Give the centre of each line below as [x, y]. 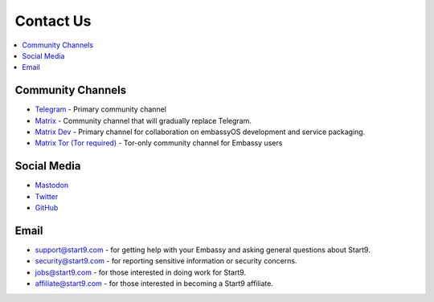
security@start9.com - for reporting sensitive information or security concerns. [166, 261]
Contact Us [53, 21]
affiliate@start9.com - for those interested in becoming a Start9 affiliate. [154, 284]
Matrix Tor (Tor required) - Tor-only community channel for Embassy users [159, 143]
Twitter [47, 196]
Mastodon [51, 186]
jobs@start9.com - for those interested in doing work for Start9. [141, 272]
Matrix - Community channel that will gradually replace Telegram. [143, 120]
